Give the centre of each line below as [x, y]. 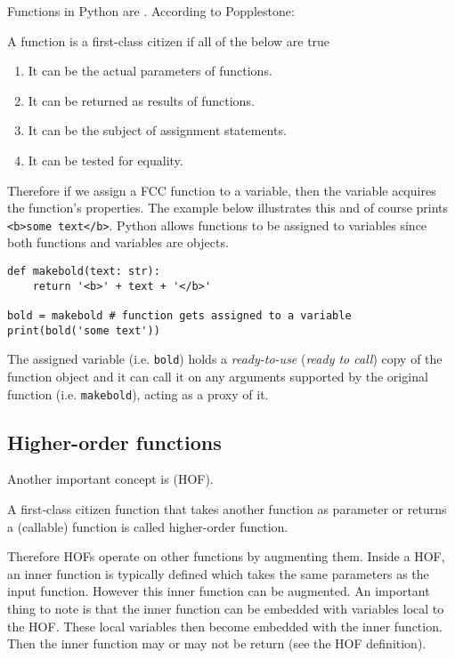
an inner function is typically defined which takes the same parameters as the [218, 573]
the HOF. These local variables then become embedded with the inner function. [225, 626]
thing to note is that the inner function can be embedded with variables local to [226, 608]
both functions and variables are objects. [118, 242]
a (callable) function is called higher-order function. [148, 526]
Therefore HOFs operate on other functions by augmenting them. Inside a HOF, [226, 556]
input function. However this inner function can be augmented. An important [219, 591]
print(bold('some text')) [84, 330]
